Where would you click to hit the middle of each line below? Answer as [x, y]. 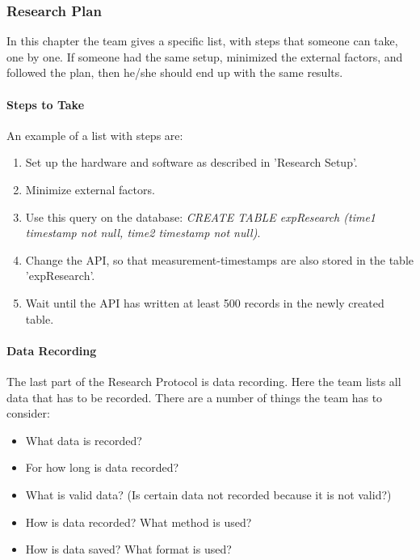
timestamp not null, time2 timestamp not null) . [143, 233]
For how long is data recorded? [102, 467]
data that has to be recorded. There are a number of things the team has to [195, 397]
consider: [28, 413]
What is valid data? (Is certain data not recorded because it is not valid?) [208, 494]
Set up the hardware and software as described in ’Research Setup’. [191, 162]
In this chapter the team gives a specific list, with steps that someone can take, [202, 41]
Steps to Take [46, 104]
